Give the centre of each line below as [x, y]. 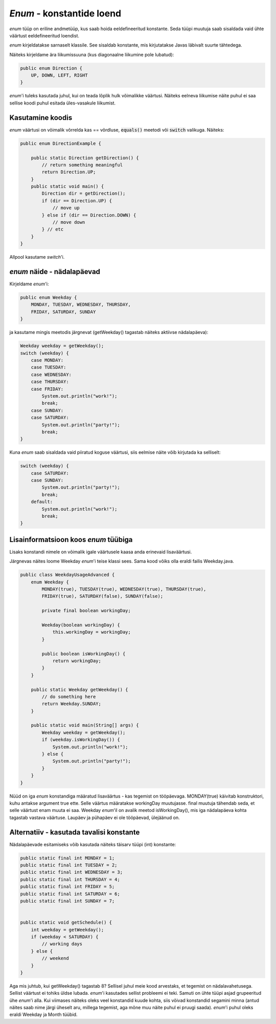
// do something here [69, 696]
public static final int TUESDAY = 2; [69, 865]
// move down [69, 222]
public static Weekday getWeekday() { [79, 689]
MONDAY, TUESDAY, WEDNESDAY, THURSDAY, [81, 305]
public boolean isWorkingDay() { [84, 654]
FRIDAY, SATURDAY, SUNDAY [63, 312]
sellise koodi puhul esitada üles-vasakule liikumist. [63, 103]
